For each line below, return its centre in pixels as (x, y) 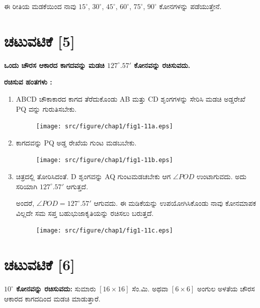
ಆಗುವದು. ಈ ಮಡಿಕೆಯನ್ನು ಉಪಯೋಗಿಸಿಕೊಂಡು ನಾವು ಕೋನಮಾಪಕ (175, 203)
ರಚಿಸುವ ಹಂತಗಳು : (28, 82)
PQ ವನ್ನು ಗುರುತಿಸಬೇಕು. (46, 108)
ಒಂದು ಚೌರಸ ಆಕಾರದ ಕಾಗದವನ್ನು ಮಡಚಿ (54, 65)
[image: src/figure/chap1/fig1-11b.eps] (104, 160)
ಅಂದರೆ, (25, 203)
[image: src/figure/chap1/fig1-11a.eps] (104, 127)
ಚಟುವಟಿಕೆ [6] (39, 264)
